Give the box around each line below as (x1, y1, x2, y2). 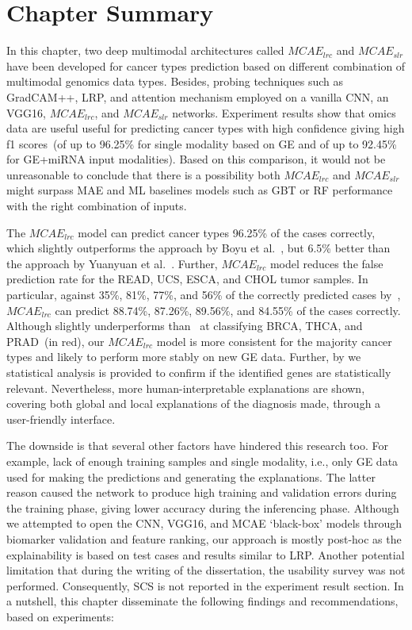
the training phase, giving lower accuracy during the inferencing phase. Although (6, 499, 399, 516)
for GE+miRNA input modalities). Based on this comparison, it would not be (6, 151, 386, 167)
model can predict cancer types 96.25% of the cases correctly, (78, 224, 376, 240)
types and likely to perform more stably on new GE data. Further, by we (6, 348, 361, 365)
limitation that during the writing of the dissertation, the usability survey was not (6, 562, 406, 578)
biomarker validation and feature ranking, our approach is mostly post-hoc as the (6, 530, 402, 547)
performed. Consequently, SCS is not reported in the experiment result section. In (6, 577, 404, 594)
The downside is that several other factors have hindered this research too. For (6, 437, 388, 454)
